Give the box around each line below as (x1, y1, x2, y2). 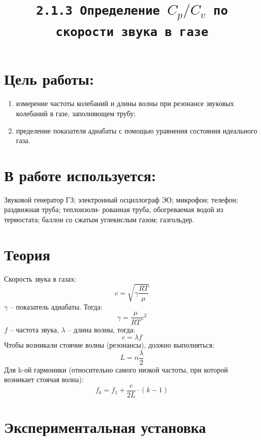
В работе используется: (4, 164, 156, 185)
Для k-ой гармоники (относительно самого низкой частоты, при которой (4, 364, 228, 375)
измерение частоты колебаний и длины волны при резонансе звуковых (16, 98, 234, 109)
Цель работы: (4, 69, 94, 89)
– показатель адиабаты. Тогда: (10, 301, 103, 312)
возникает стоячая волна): (4, 374, 84, 385)
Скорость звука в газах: (4, 273, 77, 284)
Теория (4, 244, 50, 264)
